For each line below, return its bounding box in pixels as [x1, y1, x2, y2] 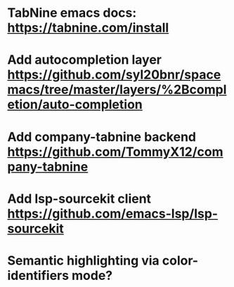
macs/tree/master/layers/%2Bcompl [7, 82, 227, 98]
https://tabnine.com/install [7, 20, 169, 36]
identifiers [7, 267, 69, 283]
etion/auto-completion [7, 97, 143, 113]
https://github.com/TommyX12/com [7, 144, 223, 159]
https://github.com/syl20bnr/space [7, 67, 221, 83]
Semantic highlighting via [7, 253, 160, 268]
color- [162, 253, 199, 268]
